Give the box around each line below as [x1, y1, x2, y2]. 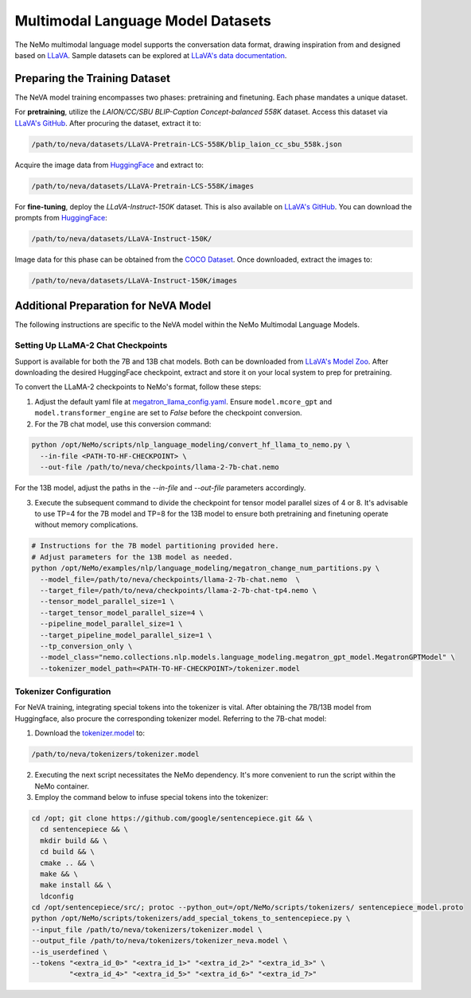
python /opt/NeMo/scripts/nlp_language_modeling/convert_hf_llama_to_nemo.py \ [31, 440, 351, 450]
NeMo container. [34, 781, 90, 791]
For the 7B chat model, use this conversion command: [34, 419, 212, 429]
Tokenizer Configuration [14, 686, 111, 697]
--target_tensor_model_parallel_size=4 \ [40, 608, 204, 617]
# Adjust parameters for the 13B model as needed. [31, 552, 234, 561]
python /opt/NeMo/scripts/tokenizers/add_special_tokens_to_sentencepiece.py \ [31, 914, 351, 923]
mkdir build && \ [40, 836, 107, 845]
